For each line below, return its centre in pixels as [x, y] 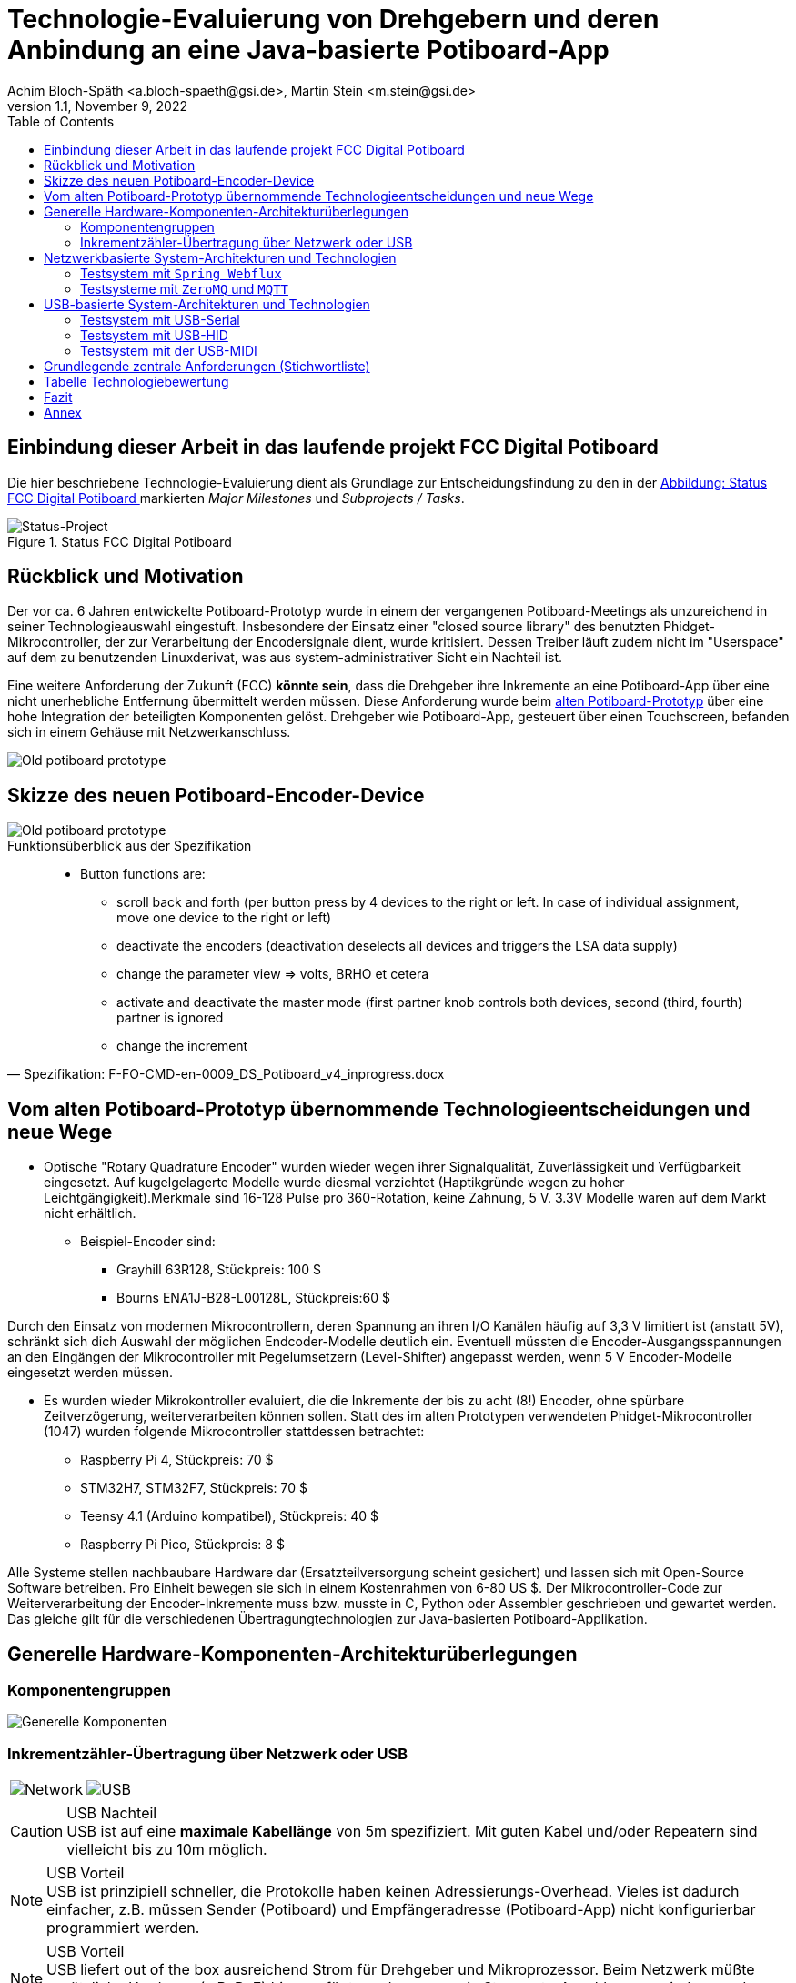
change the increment [182, 1046]
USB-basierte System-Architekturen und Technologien [207, 304]
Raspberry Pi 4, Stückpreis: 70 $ [177, 1460]
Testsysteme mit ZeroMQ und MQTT [185, 288]
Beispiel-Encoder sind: [148, 1242]
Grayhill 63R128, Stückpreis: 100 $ [219, 1270]
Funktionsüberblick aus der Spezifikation [130, 846]
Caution [37, 1832]
